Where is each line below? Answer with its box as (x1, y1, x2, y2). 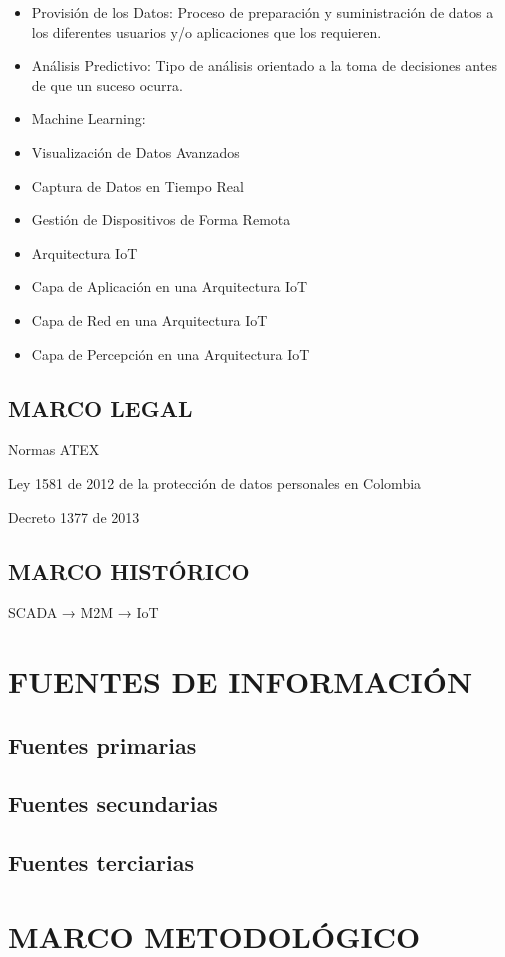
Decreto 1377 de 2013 (8, 506, 140, 527)
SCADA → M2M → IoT (8, 602, 159, 623)
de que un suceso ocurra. (31, 74, 183, 95)
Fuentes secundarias (8, 788, 218, 819)
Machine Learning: (31, 108, 146, 129)
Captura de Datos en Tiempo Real (31, 175, 244, 196)
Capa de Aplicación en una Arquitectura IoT (31, 276, 308, 297)
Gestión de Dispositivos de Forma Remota (31, 209, 291, 230)
